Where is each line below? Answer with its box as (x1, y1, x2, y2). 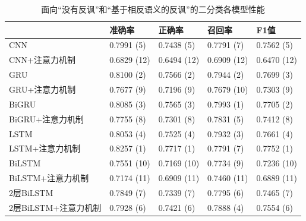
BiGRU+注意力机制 (9, 112, 84, 125)
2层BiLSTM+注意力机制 (9, 201, 102, 213)
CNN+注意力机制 (9, 53, 75, 66)
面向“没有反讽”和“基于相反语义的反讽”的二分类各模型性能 (41, 3, 265, 15)
